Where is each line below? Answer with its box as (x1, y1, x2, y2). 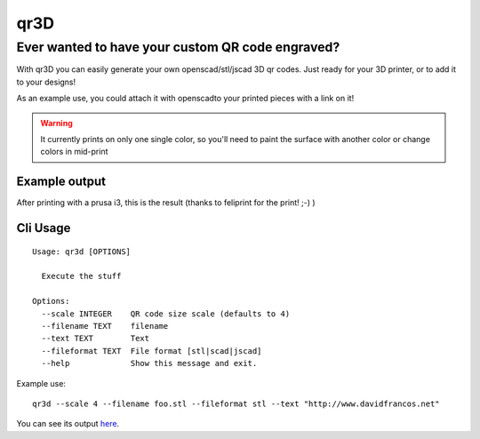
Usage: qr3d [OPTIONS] (32, 246, 132, 257)
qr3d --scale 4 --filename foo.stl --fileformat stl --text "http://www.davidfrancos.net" (32, 398, 440, 409)
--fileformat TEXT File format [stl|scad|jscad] (41, 346, 262, 355)
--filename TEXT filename (41, 321, 169, 331)
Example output (16, 174, 107, 189)
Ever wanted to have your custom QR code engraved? (16, 39, 340, 55)
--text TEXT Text (41, 333, 150, 344)
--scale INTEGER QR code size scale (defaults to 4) (41, 308, 291, 319)
